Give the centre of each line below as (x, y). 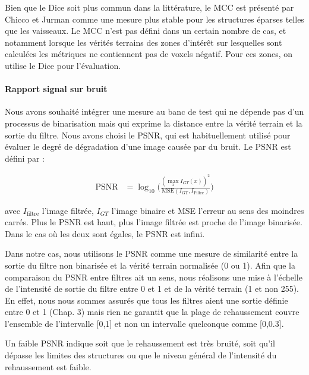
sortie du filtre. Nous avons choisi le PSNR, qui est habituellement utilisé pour (148, 135)
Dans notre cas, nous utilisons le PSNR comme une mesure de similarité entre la (152, 253)
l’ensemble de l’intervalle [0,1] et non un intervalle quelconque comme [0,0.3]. (144, 323)
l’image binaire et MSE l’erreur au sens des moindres (208, 210)
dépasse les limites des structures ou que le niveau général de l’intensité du (141, 355)
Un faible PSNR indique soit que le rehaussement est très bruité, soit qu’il (140, 343)
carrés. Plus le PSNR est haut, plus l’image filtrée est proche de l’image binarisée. (154, 222)
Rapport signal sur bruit (56, 89)
